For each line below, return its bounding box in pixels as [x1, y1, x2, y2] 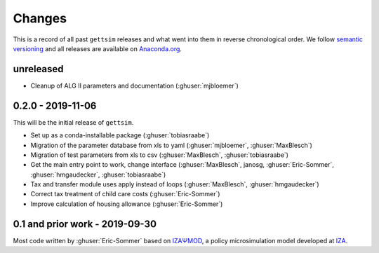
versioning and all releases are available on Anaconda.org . [13, 44, 182, 53]
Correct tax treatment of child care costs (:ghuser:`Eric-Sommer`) [30, 190, 220, 198]
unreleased [13, 63, 64, 75]
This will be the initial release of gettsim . [13, 118, 134, 126]
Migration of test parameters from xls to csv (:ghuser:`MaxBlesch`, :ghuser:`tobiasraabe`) [30, 151, 289, 159]
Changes [13, 11, 67, 26]
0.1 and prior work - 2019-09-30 [13, 218, 157, 230]
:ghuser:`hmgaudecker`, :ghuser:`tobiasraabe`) [30, 170, 166, 179]
